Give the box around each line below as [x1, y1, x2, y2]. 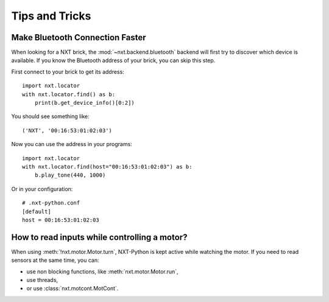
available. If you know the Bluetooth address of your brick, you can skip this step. [11, 57, 216, 64]
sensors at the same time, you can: [11, 256, 100, 264]
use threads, [26, 276, 58, 283]
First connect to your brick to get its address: [11, 68, 124, 75]
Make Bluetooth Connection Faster [11, 32, 146, 43]
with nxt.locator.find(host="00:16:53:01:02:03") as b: [22, 163, 193, 170]
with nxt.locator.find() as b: [22, 91, 116, 97]
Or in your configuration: [11, 185, 73, 192]
